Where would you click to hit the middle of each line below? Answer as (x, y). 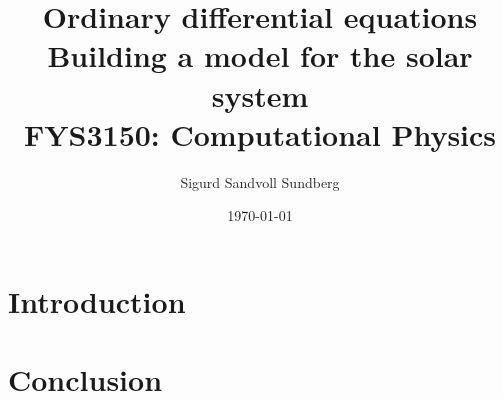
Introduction (97, 300)
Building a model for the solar (260, 55)
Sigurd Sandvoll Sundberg (260, 181)
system (260, 94)
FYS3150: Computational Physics (260, 133)
